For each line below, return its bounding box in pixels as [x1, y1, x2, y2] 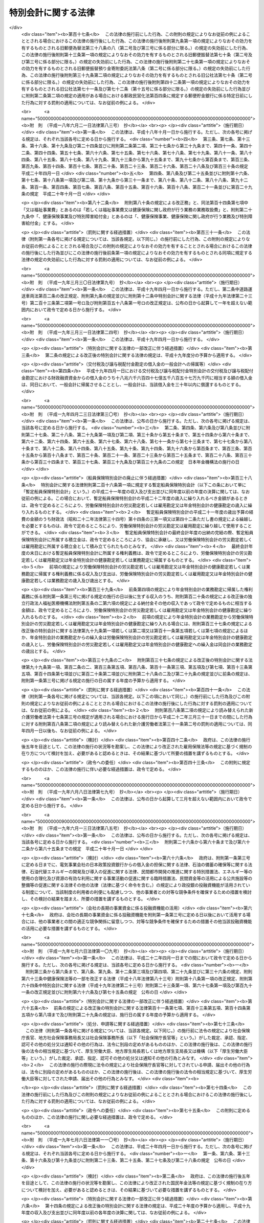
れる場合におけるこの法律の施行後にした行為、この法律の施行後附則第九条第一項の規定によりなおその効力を [34, 38, 253, 44]
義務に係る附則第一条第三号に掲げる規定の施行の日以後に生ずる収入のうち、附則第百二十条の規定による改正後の [21, 593, 248, 599]
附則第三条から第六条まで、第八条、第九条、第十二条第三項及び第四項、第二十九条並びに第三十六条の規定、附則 [25, 969, 253, 974]
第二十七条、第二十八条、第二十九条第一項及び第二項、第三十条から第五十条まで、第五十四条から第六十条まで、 [25, 431, 252, 437]
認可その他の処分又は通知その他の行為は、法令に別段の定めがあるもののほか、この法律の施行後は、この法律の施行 [21, 1042, 253, 1047]
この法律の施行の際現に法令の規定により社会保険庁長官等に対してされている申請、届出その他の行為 [49, 1062, 250, 1068]
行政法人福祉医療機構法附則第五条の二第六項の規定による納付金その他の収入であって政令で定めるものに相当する [25, 600, 252, 606]
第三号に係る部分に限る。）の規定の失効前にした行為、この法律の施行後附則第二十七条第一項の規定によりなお [25, 59, 246, 65]
